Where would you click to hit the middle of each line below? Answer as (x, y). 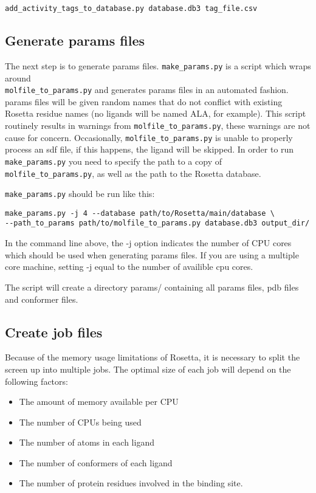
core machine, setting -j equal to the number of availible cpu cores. (129, 267)
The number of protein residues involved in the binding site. (131, 483)
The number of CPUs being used (80, 422)
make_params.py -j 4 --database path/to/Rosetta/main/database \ (140, 213)
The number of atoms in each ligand (87, 442)
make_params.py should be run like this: (80, 194)
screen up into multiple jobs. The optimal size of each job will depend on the (148, 369)
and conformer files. (42, 299)
